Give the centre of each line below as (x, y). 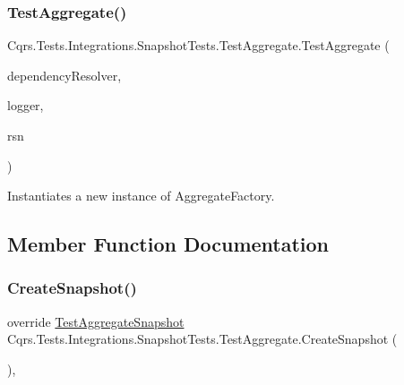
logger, (26, 105)
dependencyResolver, (64, 75)
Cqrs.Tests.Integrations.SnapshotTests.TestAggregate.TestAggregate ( (198, 45)
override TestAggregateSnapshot (96, 321)
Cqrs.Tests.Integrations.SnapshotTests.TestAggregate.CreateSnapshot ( (202, 339)
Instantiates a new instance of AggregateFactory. (141, 196)
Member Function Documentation (168, 244)
